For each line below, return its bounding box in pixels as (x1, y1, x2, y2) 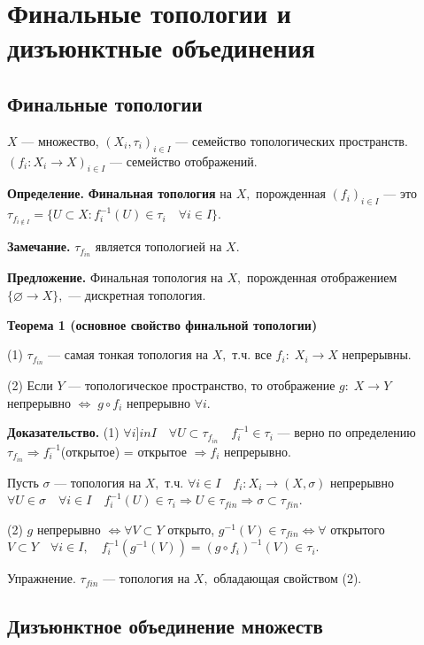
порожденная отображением (246, 268, 397, 287)
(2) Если (7, 376, 53, 395)
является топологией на (95, 237, 222, 256)
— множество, (21, 131, 99, 150)
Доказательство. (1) (7, 423, 119, 442)
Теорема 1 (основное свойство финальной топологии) (7, 315, 318, 334)
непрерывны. (342, 345, 412, 364)
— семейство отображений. (110, 151, 258, 170)
